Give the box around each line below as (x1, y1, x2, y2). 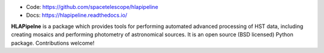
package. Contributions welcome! (11, 39, 95, 46)
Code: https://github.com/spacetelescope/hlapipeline (26, 4, 158, 10)
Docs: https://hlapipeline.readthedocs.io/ (26, 12, 128, 19)
